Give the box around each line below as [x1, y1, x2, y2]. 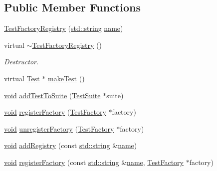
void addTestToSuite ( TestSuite [4, 90, 101, 100]
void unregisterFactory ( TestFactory [4, 123, 114, 134]
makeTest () [48, 73, 85, 83]
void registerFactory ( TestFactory [4, 107, 106, 117]
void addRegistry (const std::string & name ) [4, 140, 137, 151]
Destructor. [4, 56, 39, 67]
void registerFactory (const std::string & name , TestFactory [4, 157, 184, 167]
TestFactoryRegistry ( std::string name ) [4, 23, 123, 33]
